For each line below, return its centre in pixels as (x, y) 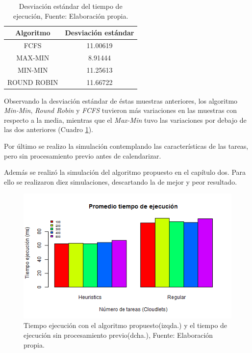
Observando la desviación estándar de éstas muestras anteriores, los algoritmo (121, 100)
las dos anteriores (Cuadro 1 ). (49, 129)
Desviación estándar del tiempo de (71, 6)
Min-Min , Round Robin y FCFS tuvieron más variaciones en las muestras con (121, 110)
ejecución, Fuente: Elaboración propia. (71, 15)
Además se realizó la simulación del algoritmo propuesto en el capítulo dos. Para (125, 172)
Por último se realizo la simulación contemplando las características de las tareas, (126, 146)
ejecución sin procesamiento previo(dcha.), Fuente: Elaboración (118, 335)
